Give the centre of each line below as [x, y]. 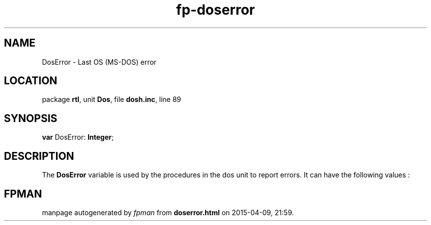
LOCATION [31, 81]
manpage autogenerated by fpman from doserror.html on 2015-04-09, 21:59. [168, 212]
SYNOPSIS [31, 118]
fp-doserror [215, 10]
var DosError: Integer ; [78, 137]
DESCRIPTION [39, 156]
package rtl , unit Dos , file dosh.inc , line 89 [112, 100]
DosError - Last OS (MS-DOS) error [99, 62]
